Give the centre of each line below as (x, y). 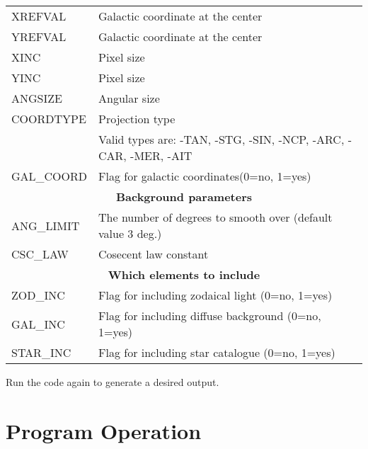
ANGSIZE (37, 98)
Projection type (137, 119)
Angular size (129, 98)
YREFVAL (39, 36)
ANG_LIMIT (46, 225)
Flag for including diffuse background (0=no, (210, 316)
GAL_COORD (50, 176)
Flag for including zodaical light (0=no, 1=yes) (215, 295)
